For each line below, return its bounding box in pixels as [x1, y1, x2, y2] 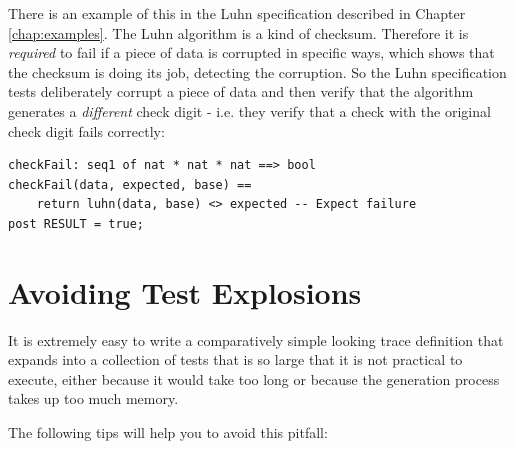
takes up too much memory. [8, 388, 179, 409]
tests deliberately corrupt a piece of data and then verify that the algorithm [8, 81, 474, 102]
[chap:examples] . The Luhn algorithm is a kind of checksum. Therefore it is [8, 22, 469, 43]
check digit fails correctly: [8, 120, 165, 141]
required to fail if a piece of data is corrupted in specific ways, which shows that [8, 42, 495, 63]
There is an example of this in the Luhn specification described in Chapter [8, 3, 466, 23]
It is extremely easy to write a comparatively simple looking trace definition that [8, 329, 504, 350]
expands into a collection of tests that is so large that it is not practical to [8, 349, 463, 370]
